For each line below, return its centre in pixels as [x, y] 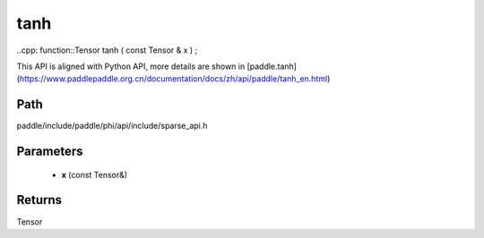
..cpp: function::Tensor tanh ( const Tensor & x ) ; [107, 50]
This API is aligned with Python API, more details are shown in [131, 66]
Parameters [50, 152]
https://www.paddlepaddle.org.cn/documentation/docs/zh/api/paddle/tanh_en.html [173, 79]
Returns [39, 200]
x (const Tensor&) [95, 174]
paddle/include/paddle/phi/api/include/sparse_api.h [112, 126]
